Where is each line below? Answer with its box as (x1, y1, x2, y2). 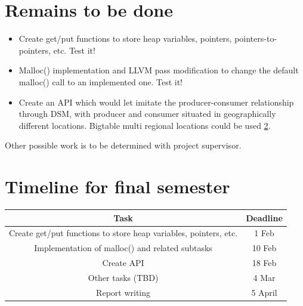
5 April (251, 286, 277, 298)
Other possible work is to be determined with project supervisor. (5, 139, 242, 152)
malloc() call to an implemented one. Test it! (18, 75, 183, 88)
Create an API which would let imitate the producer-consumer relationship (18, 95, 294, 108)
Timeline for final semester (5, 174, 230, 199)
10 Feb (252, 242, 277, 254)
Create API (102, 256, 144, 269)
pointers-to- (234, 32, 277, 45)
